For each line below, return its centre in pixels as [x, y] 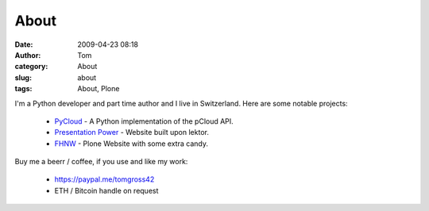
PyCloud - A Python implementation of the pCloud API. [144, 121]
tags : [23, 89]
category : [31, 67]
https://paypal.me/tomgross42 [104, 179]
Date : [24, 44]
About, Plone [99, 89]
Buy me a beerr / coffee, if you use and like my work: [101, 162]
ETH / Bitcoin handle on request [106, 190]
